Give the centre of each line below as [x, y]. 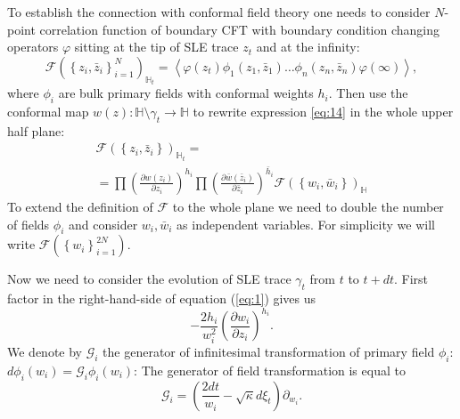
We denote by [45, 351]
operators [33, 47]
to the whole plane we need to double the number [308, 206]
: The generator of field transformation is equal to [270, 370]
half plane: [36, 130]
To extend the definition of [80, 206]
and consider [103, 224]
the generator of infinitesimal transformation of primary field [269, 351]
